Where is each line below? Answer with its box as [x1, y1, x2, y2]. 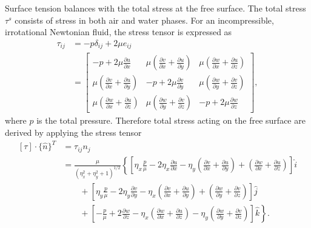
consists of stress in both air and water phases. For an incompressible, [15, 13, 274, 26]
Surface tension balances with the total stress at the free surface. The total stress [5, 2, 306, 14]
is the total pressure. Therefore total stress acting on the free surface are [36, 114, 306, 127]
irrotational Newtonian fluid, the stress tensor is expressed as [5, 25, 232, 38]
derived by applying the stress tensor [5, 126, 142, 138]
